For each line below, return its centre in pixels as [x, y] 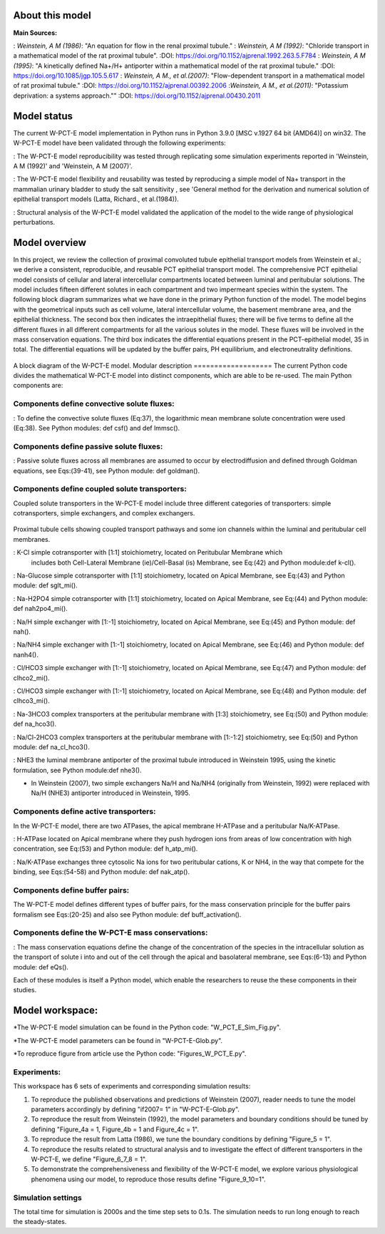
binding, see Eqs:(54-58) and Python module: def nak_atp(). [102, 872]
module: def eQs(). [41, 967]
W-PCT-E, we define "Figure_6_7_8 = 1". [89, 1159]
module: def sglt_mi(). [45, 585]
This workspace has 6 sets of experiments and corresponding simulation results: [132, 1086]
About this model [52, 15]
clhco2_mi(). [31, 678]
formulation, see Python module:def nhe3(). [77, 770]
